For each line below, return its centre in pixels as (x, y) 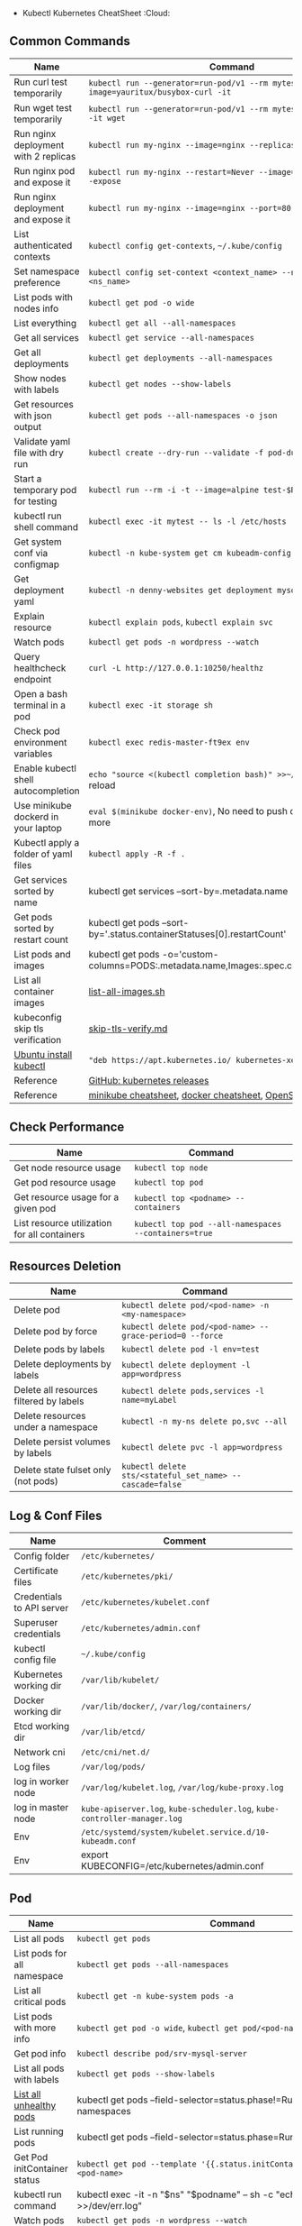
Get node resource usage (67, 1168)
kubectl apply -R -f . (137, 854)
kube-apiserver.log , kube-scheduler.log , (167, 1809)
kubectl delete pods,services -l (193, 1391)
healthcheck (40, 668)
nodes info (36, 308)
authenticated (43, 245)
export (95, 1855)
